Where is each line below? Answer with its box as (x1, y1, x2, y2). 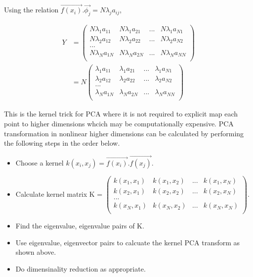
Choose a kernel (15, 157, 64, 167)
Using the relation (4, 4, 59, 15)
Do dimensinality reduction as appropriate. (15, 263, 146, 274)
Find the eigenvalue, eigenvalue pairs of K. (15, 221, 144, 231)
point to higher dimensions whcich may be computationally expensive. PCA (4, 118, 234, 128)
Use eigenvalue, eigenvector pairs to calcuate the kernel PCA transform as (15, 237, 240, 247)
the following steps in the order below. (4, 138, 120, 148)
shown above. (15, 247, 56, 257)
